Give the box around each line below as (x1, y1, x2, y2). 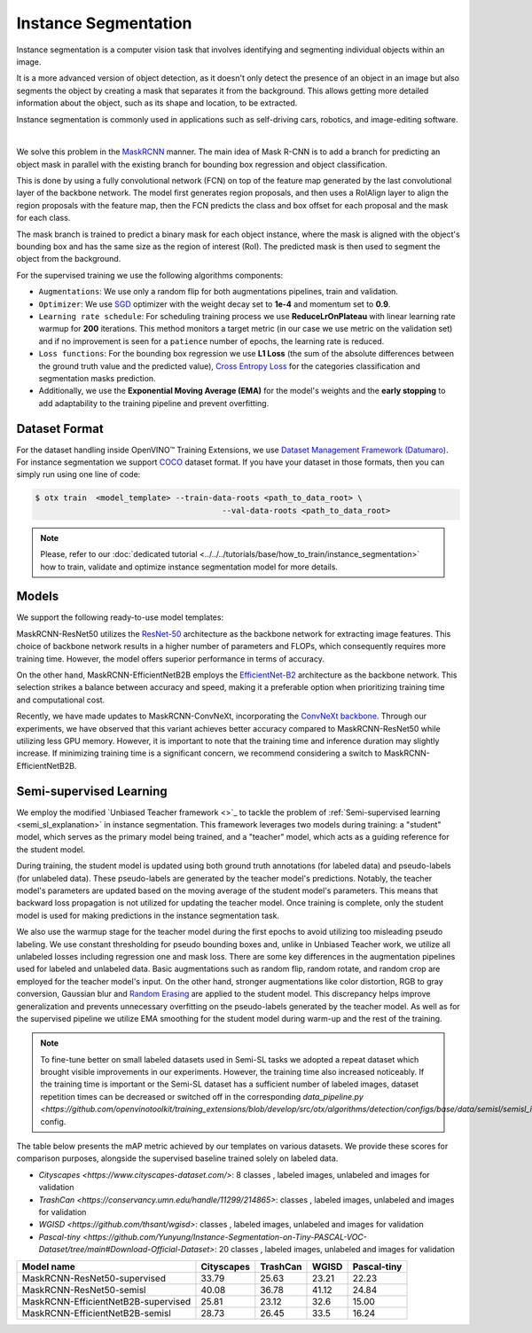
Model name (21, 1260, 75, 1273)
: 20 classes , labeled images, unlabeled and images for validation (214, 1244, 456, 1255)
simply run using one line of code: (16, 469, 141, 480)
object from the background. (16, 254, 121, 264)
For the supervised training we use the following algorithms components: (16, 270, 284, 280)
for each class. (16, 213, 71, 223)
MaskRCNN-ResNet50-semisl (21, 1283, 146, 1296)
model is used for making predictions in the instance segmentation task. (16, 910, 279, 921)
